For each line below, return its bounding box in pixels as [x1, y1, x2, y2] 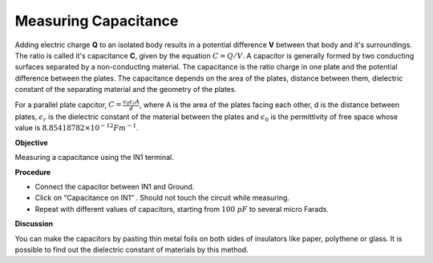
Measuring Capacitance [14, 12, 179, 30]
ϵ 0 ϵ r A [123, 98, 140, 106]
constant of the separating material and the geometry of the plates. [14, 85, 237, 94]
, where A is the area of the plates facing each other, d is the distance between [139, 100, 400, 110]
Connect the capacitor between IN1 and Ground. [34, 182, 195, 192]
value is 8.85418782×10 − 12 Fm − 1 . [14, 122, 140, 133]
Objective [14, 137, 48, 147]
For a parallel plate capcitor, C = [14, 100, 122, 110]
